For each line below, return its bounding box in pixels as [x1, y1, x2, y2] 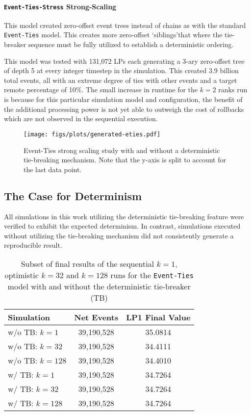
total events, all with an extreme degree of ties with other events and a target [4, 75, 237, 85]
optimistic [4, 269, 39, 281]
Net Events [74, 311, 119, 323]
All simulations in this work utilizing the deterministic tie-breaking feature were [4, 211, 244, 221]
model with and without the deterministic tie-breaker [7, 280, 191, 292]
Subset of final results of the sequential [21, 258, 154, 269]
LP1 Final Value [126, 311, 191, 323]
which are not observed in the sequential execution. [4, 113, 158, 124]
